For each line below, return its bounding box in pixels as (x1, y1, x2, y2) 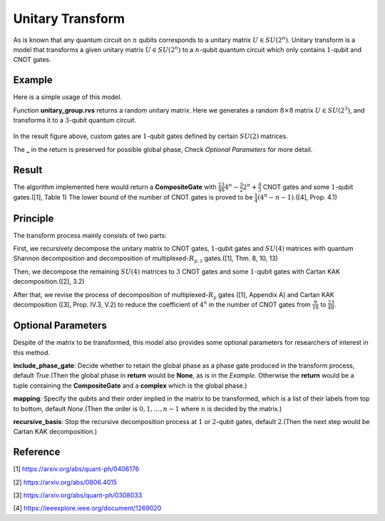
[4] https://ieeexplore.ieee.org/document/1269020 (13, 504, 162, 512)
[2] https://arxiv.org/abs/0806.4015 (13, 478, 118, 486)
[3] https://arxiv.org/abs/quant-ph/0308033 (13, 491, 143, 499)
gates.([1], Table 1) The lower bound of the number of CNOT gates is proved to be (13, 193, 253, 202)
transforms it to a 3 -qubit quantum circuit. (13, 116, 137, 125)
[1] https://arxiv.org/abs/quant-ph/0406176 (13, 465, 140, 473)
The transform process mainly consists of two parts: (13, 231, 167, 239)
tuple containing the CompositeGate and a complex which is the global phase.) (13, 381, 247, 390)
